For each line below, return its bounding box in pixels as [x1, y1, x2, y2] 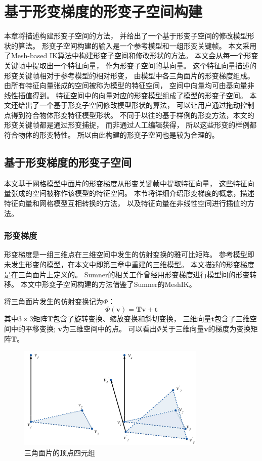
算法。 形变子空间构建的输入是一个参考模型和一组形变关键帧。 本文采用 [18, 40, 257, 51]
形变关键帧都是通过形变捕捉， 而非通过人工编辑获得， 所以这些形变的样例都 [4, 119, 257, 130]
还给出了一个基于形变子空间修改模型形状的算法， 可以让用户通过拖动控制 [11, 100, 254, 110]
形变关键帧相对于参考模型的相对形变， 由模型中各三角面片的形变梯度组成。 [4, 70, 254, 80]
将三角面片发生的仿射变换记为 [4, 296, 103, 306]
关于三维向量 [161, 323, 204, 334]
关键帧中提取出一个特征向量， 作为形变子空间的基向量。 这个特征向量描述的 [4, 60, 257, 70]
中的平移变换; [11, 323, 56, 334]
